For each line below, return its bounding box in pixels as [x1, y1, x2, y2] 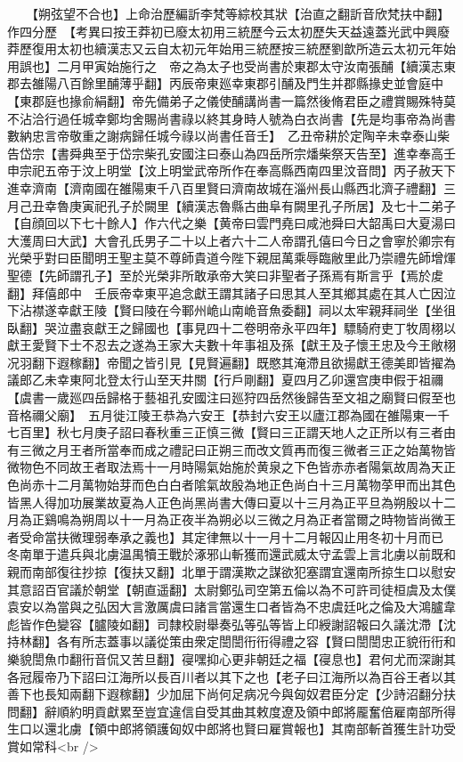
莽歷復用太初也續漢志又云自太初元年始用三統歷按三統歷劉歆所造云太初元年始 [7, 39, 456, 58]
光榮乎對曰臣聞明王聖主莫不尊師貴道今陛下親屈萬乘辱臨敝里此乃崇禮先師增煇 [7, 248, 456, 267]
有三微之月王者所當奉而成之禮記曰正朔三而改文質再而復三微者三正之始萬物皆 [7, 440, 456, 458]
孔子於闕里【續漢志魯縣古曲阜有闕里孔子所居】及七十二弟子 [106, 196, 456, 215]
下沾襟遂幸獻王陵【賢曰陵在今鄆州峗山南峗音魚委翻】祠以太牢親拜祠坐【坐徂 [7, 301, 456, 320]
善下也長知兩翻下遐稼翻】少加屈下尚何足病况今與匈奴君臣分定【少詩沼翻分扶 [7, 685, 456, 703]
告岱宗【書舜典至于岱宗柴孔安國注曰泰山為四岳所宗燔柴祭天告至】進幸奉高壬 [7, 143, 456, 162]
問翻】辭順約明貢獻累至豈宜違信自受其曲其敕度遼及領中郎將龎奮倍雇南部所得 [7, 701, 456, 720]
